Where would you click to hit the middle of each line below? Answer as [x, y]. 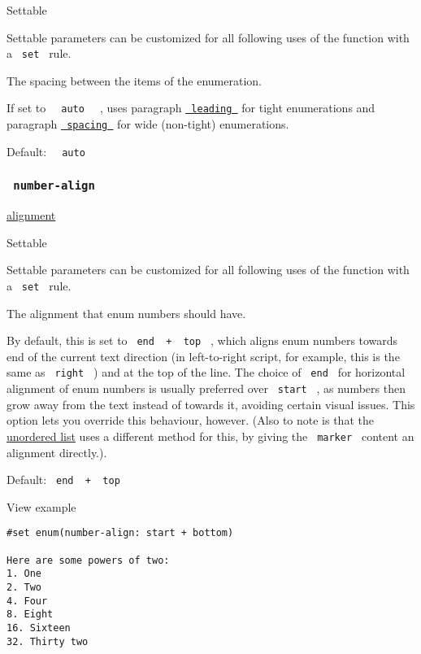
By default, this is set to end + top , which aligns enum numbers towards [202, 340]
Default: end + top [63, 480]
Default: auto [46, 151]
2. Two [24, 588]
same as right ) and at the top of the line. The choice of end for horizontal [206, 372]
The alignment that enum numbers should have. [126, 313]
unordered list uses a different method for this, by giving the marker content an [210, 436]
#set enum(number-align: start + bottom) [120, 533]
